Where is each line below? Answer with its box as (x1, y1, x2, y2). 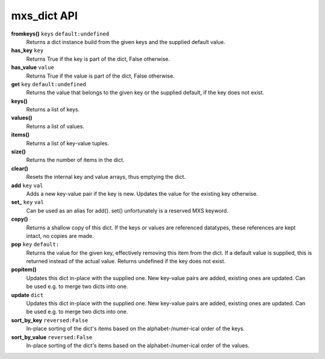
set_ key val (11, 199, 45, 206)
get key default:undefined (11, 80, 87, 87)
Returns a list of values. (26, 122, 84, 130)
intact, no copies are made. (26, 232, 94, 239)
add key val (11, 181, 43, 189)
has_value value (11, 64, 54, 71)
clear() (11, 164, 28, 172)
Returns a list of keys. (26, 106, 80, 113)
